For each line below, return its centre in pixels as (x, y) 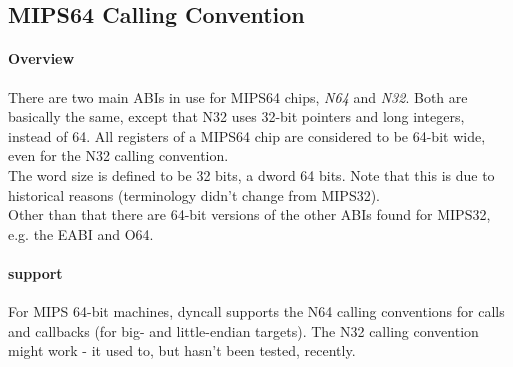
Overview (41, 58)
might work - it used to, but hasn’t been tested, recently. (182, 350)
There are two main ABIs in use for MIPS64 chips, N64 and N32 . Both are (238, 96)
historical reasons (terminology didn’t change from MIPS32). (194, 194)
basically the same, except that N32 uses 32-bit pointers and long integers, (236, 116)
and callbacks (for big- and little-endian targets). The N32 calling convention (243, 330)
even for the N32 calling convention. (118, 155)
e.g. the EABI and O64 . (81, 233)
